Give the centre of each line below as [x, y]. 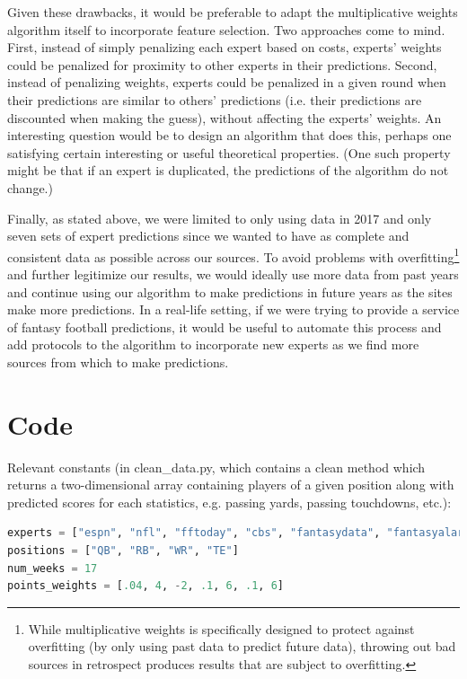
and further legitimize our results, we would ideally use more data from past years [233, 273]
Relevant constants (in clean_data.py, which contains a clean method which [216, 467]
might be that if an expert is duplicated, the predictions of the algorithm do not [228, 170]
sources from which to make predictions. [118, 362]
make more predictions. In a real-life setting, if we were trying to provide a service [233, 309]
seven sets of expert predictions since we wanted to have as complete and [208, 236]
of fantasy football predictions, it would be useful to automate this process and [225, 326]
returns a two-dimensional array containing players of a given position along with [231, 485]
